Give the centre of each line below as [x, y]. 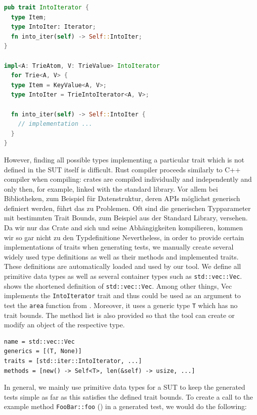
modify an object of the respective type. [64, 325]
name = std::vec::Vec [40, 341]
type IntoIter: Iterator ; [54, 27]
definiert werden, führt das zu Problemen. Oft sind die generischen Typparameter [128, 208]
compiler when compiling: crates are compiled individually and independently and [128, 179]
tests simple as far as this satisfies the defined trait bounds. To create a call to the [128, 396]
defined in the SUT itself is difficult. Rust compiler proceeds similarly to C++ [122, 169]
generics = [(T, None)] [43, 351]
